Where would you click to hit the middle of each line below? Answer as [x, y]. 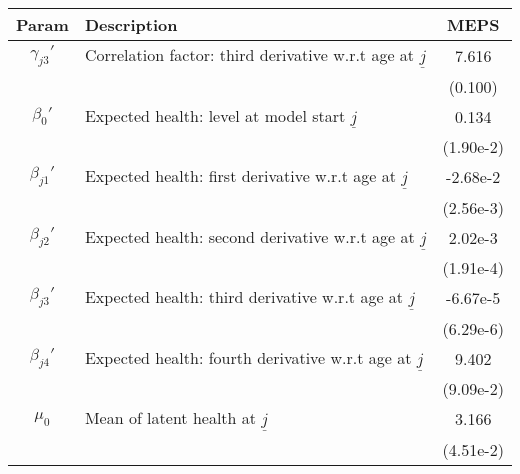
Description [131, 24]
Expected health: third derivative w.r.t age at [244, 297]
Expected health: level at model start [215, 115]
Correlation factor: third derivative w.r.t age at [249, 54]
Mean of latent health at [170, 418]
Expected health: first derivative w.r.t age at [240, 176]
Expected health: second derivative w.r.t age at [249, 236]
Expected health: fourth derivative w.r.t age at [248, 357]
